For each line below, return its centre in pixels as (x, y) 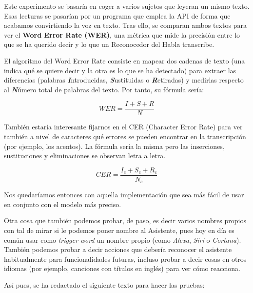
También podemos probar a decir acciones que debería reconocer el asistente (118, 249)
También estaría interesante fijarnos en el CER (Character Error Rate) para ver (123, 127)
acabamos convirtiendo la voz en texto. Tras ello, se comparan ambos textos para (125, 25)
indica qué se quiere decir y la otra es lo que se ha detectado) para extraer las (120, 70)
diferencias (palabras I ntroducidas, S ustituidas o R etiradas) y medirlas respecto (124, 80)
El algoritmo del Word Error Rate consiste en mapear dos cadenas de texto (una (125, 60)
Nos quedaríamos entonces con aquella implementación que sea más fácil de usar (124, 195)
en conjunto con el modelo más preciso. (63, 204)
